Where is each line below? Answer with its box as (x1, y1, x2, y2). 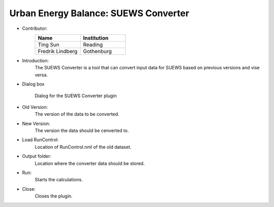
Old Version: (22, 104, 48, 110)
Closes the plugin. (35, 193, 73, 199)
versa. (35, 71, 48, 78)
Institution (83, 34, 109, 42)
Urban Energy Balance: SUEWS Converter (9, 8, 190, 19)
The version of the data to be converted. (35, 111, 119, 117)
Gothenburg (83, 48, 112, 55)
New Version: (22, 120, 50, 127)
